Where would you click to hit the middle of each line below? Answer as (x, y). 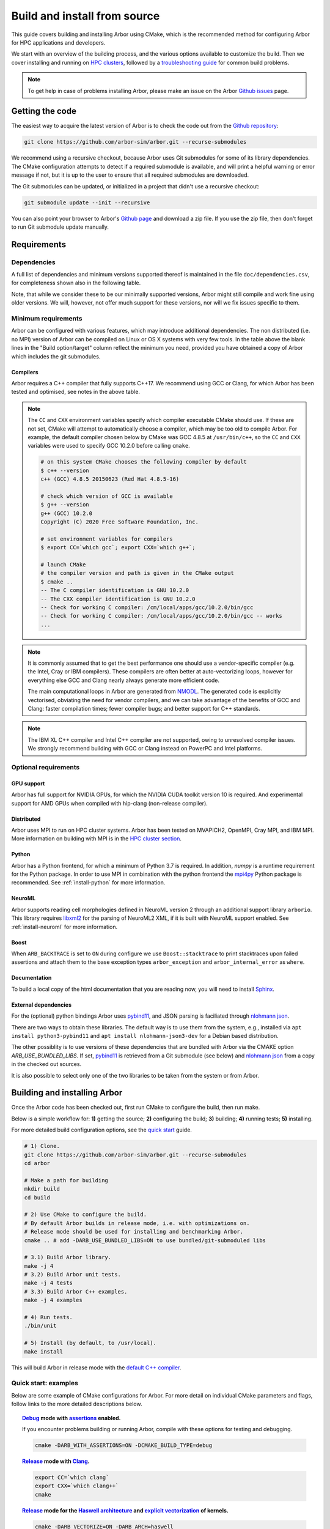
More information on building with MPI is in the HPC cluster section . (97, 839)
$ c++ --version (65, 470)
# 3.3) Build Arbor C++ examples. (76, 1291)
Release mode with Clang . (56, 1461)
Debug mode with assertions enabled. (72, 1418)
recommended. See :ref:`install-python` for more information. (88, 883)
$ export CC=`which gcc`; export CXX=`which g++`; (118, 548)
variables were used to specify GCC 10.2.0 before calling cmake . (109, 446)
